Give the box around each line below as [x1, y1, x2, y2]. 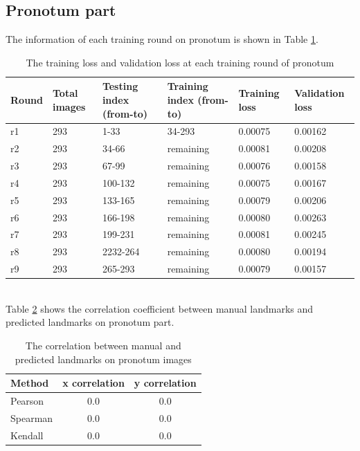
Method [10, 376, 49, 390]
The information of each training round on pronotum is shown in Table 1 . [6, 32, 318, 46]
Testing [102, 79, 138, 93]
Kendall [10, 427, 44, 442]
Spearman [10, 410, 53, 425]
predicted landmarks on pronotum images [15, 351, 192, 366]
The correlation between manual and [25, 338, 181, 353]
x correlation [62, 376, 125, 390]
